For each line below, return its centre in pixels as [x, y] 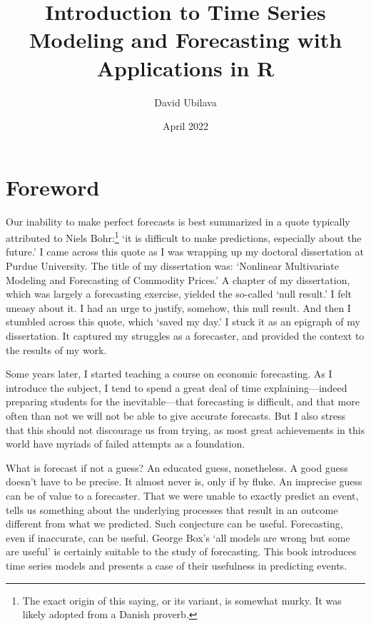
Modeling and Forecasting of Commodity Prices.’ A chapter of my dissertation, [178, 279]
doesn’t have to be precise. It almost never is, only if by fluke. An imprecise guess [184, 481]
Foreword [53, 187]
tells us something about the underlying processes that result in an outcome [172, 509]
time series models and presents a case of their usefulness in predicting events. [177, 565]
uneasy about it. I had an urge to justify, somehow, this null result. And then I [178, 307]
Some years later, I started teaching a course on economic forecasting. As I [169, 374]
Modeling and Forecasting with [185, 40]
